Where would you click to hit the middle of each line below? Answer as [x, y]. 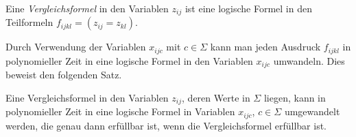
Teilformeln [29, 22]
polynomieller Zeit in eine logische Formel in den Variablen [129, 60]
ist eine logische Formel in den [248, 8]
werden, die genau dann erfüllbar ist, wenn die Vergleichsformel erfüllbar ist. [166, 125]
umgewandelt [312, 111]
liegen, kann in [295, 97]
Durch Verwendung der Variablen [76, 47]
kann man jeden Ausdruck [265, 47]
